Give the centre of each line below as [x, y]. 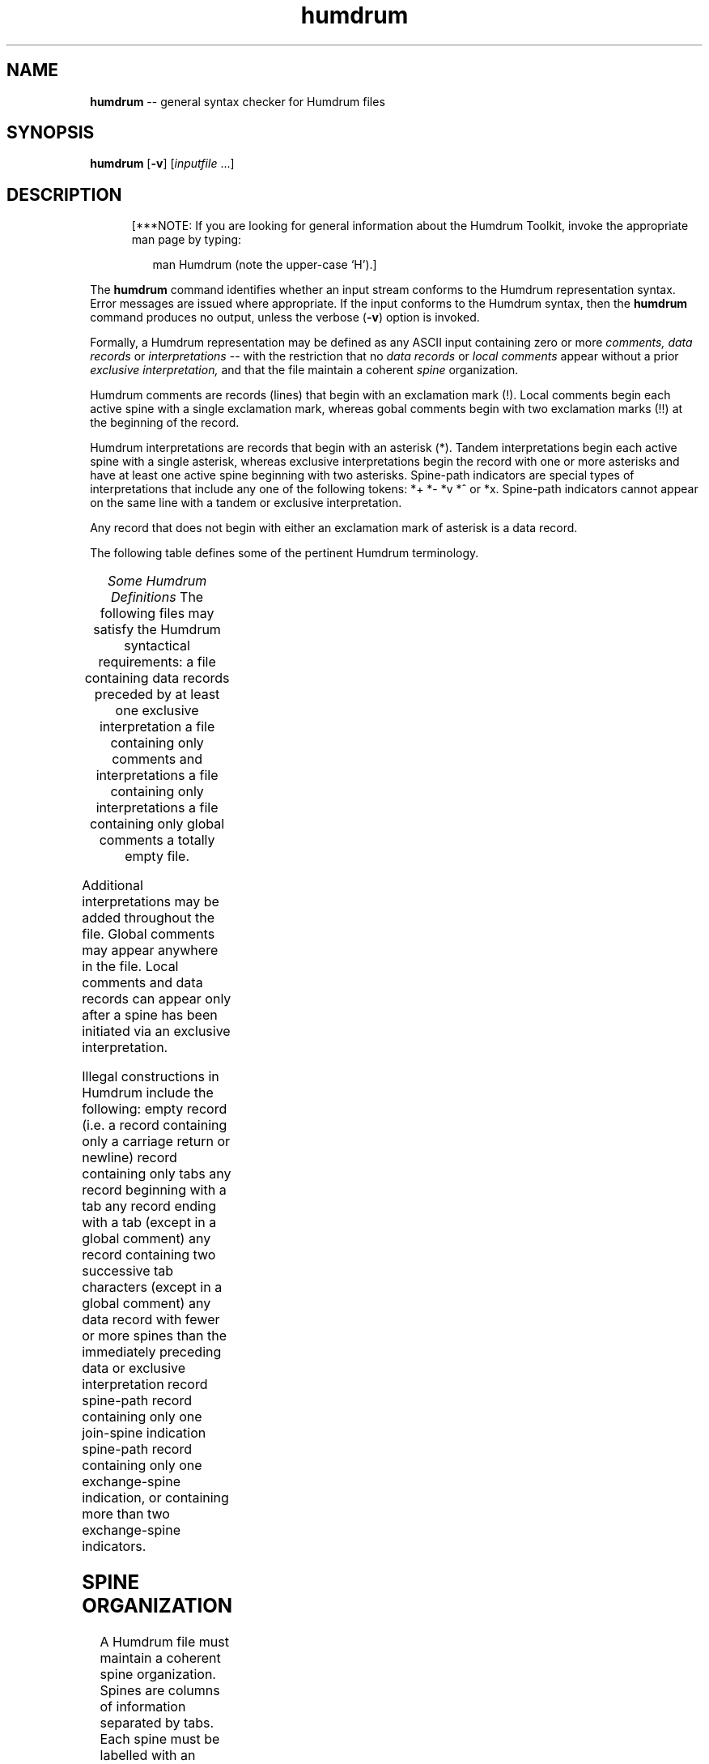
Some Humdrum [157, 581]
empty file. [157, 856]
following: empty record [155, 1109]
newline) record [129, 1158]
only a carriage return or [156, 1142]
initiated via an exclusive [156, 1031]
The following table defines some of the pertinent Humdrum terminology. [284, 553]
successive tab [128, 1271]
